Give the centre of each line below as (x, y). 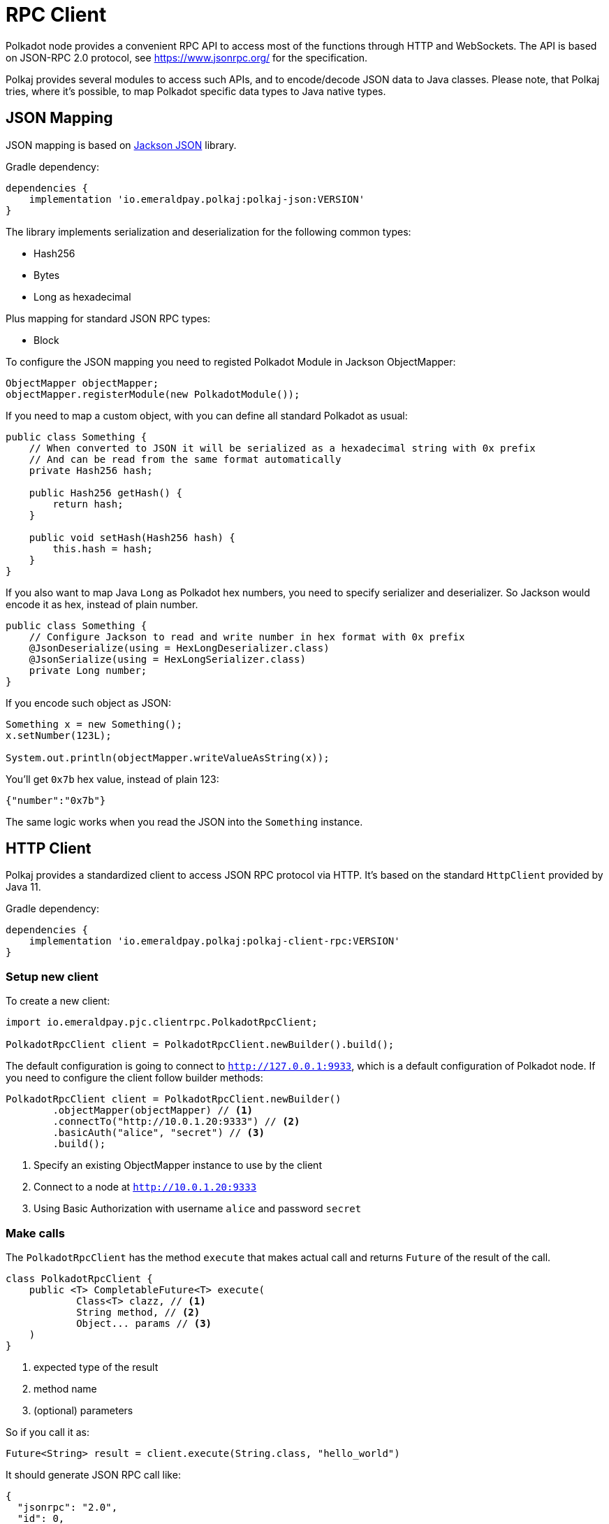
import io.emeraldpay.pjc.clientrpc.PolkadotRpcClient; (162, 1022)
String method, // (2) (138, 1312)
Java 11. (23, 887)
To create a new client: (58, 1001)
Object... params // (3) (144, 1323)
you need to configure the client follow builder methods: (134, 1078)
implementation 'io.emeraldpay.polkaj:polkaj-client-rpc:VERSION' (214, 941)
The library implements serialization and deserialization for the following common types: (208, 231)
